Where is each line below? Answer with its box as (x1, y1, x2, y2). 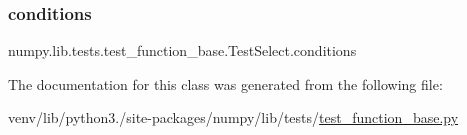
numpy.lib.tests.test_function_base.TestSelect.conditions (8, 40, 357, 61)
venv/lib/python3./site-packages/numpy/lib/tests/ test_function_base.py (8, 107, 459, 128)
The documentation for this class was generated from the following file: (8, 73, 443, 94)
